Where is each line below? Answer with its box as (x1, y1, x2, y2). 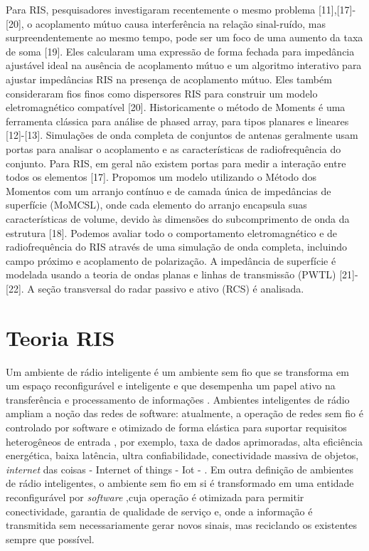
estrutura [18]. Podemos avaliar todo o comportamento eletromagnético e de (6, 225, 338, 240)
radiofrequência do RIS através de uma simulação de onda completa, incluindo (6, 239, 347, 254)
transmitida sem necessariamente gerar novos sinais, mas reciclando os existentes (6, 518, 358, 532)
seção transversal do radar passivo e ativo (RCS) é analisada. (38, 280, 304, 295)
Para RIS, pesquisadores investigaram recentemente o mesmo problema (6, 2, 316, 16)
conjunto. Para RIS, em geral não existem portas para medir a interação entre (6, 155, 346, 170)
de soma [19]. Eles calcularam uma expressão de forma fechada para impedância (6, 43, 355, 58)
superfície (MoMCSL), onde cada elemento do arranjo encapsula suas (6, 197, 307, 212)
